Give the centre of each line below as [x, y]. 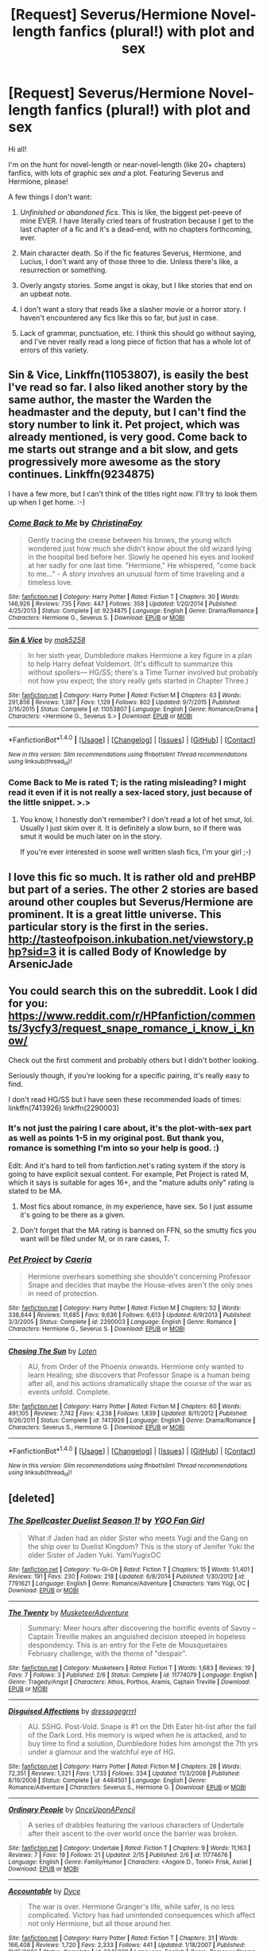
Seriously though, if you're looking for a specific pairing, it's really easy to [129, 1075]
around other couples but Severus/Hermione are [131, 902]
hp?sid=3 [33, 951]
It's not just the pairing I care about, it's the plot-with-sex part [130, 1128]
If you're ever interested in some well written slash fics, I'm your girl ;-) [135, 852]
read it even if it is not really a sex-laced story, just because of [130, 792]
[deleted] [32, 1498]
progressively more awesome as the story [114, 462]
